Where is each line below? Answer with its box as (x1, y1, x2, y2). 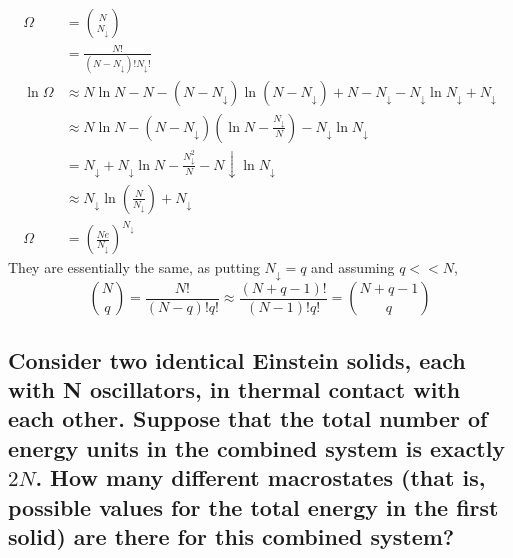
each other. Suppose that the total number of (8, 403, 488, 434)
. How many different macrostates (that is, (35, 462, 486, 493)
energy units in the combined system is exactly (8, 432, 506, 463)
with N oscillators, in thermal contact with (8, 374, 461, 405)
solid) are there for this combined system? (8, 520, 455, 551)
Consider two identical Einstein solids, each (8, 344, 466, 375)
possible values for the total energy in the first (8, 491, 499, 522)
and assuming (311, 257, 395, 278)
